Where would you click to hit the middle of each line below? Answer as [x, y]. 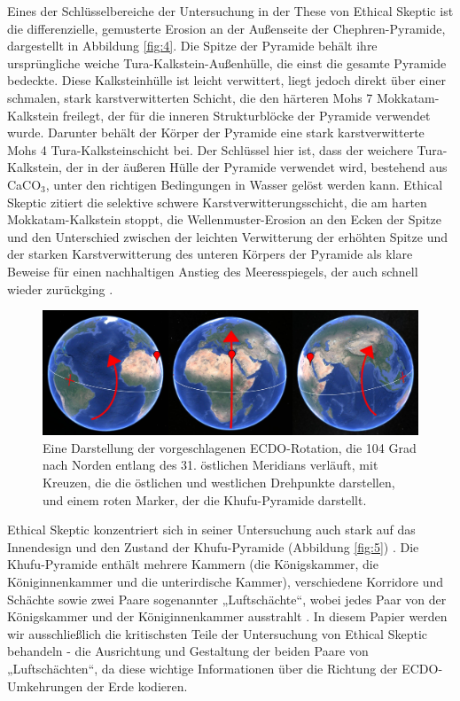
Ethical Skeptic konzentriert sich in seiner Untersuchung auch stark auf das [211, 530]
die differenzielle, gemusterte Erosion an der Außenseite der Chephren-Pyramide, [226, 28]
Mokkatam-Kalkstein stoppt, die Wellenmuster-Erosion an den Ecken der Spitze [225, 219]
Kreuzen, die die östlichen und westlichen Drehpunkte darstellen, [219, 483]
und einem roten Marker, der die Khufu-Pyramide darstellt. [205, 499]
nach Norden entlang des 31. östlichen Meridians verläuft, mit [211, 465]
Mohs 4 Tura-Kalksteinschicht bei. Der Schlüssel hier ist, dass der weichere [210, 149]
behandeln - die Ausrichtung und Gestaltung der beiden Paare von [188, 651]
